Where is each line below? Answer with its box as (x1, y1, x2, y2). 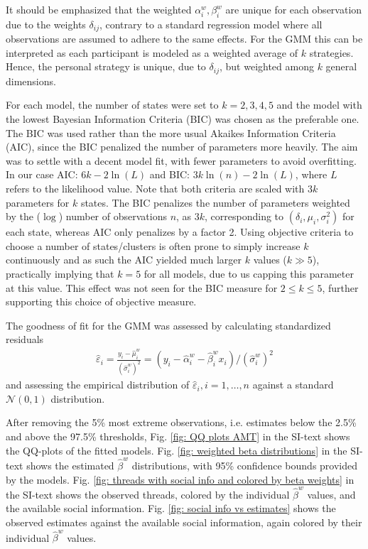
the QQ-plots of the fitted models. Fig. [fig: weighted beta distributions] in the (6, 442, 347, 457)
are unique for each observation (225, 2, 362, 16)
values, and (307, 487, 356, 501)
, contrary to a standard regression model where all (99, 16, 323, 31)
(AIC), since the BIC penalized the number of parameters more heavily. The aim (6, 139, 358, 154)
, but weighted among (219, 59, 314, 74)
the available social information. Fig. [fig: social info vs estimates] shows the (6, 501, 336, 516)
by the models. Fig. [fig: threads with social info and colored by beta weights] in (6, 472, 355, 487)
